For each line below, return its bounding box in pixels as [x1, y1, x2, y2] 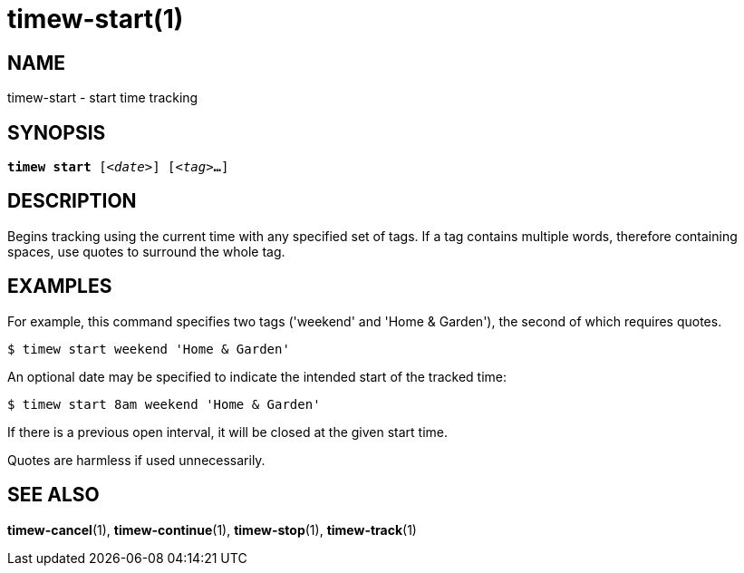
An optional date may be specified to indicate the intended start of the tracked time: [7, 368, 507, 384]
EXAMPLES [7, 275, 112, 298]
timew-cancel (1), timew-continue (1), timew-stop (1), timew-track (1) [7, 521, 417, 538]
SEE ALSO [7, 483, 100, 507]
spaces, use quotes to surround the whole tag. [7, 243, 285, 259]
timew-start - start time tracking [7, 90, 198, 106]
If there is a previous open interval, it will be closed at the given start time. [7, 423, 449, 440]
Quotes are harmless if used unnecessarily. [7, 452, 266, 468]
